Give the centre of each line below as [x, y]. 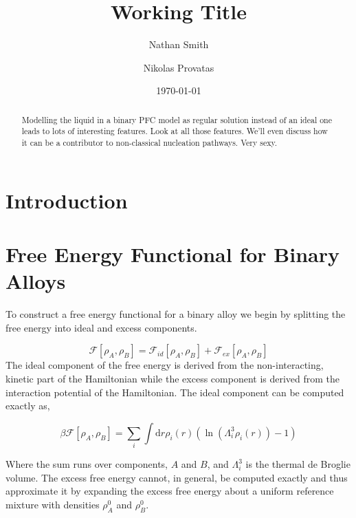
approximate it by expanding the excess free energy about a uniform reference [170, 491]
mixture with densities [53, 504]
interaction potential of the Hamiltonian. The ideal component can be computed [175, 392]
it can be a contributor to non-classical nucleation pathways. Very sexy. [149, 143]
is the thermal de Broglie [298, 464]
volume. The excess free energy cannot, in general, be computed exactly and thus [177, 477]
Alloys [36, 281]
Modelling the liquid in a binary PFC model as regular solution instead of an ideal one [177, 119]
